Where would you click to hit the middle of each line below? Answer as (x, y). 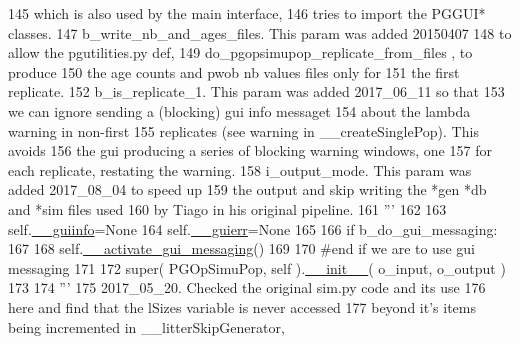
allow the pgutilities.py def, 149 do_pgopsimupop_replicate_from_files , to (240, 52)
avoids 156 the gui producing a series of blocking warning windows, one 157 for (250, 150)
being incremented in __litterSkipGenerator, (146, 326)
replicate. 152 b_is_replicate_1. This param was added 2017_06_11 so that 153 (256, 91)
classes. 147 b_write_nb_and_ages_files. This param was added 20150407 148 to (260, 32)
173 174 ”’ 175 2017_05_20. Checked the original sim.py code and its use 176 (247, 287)
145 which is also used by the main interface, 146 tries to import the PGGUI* (247, 13)
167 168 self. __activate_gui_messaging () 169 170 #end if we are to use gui (241, 248)
